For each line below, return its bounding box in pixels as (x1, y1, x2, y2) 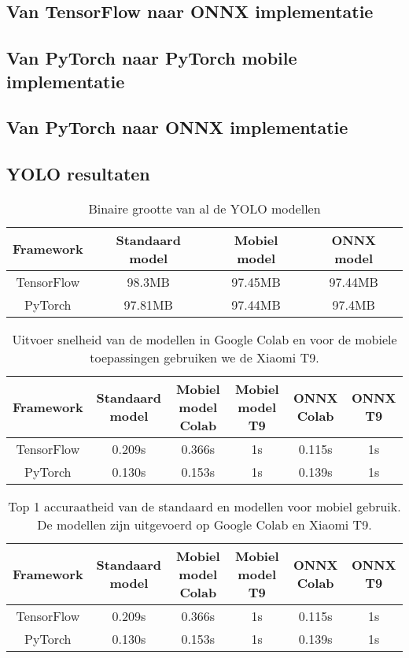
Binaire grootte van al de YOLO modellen (88, 199, 321, 217)
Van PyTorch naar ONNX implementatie (6, 115, 348, 139)
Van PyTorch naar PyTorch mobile (6, 46, 297, 70)
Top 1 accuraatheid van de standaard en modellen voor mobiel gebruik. (8, 496, 401, 515)
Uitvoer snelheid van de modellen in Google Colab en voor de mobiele (12, 329, 397, 348)
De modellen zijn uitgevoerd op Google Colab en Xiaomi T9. (37, 515, 372, 533)
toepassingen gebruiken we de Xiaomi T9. (90, 348, 319, 366)
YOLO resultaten (6, 162, 150, 186)
